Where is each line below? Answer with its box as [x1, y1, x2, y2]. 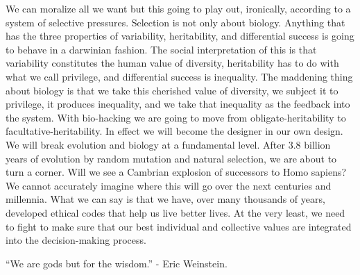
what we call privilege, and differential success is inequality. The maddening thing [6, 69, 353, 83]
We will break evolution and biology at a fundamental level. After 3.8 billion [6, 137, 331, 151]
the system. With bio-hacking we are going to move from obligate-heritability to [6, 110, 346, 124]
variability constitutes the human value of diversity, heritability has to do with [6, 56, 339, 70]
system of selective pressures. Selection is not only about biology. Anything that [6, 15, 345, 29]
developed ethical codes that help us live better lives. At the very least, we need [6, 205, 345, 219]
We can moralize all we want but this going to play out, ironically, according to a [6, 1, 351, 15]
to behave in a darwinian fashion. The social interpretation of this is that [6, 42, 317, 56]
